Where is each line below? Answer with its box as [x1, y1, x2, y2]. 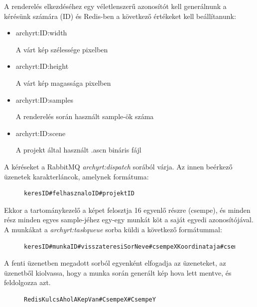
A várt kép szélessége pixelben [15, 44, 108, 54]
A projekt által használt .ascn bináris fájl [15, 145, 141, 155]
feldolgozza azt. [4, 277, 51, 288]
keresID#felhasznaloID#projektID [24, 190, 134, 197]
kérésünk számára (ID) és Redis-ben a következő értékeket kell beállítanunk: [4, 10, 236, 21]
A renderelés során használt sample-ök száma [15, 111, 154, 122]
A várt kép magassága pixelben [15, 77, 111, 88]
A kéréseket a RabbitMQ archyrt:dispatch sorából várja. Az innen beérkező [4, 161, 233, 171]
